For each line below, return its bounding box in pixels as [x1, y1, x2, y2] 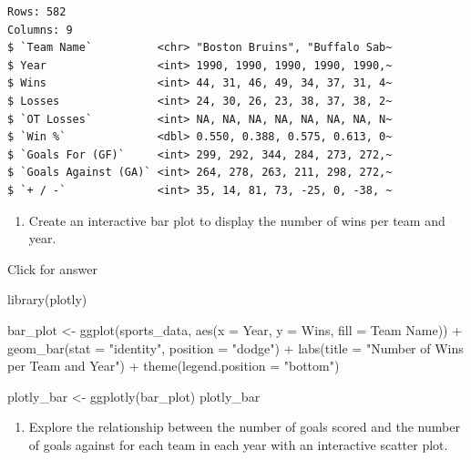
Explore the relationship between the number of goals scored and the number [28, 417, 460, 436]
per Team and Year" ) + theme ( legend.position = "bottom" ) [7, 356, 340, 375]
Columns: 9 [7, 23, 73, 36]
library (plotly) [7, 290, 87, 309]
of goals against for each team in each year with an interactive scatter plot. [28, 434, 448, 454]
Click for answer [7, 259, 97, 278]
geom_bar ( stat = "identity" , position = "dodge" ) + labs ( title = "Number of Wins [7, 338, 464, 357]
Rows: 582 [7, 5, 67, 18]
